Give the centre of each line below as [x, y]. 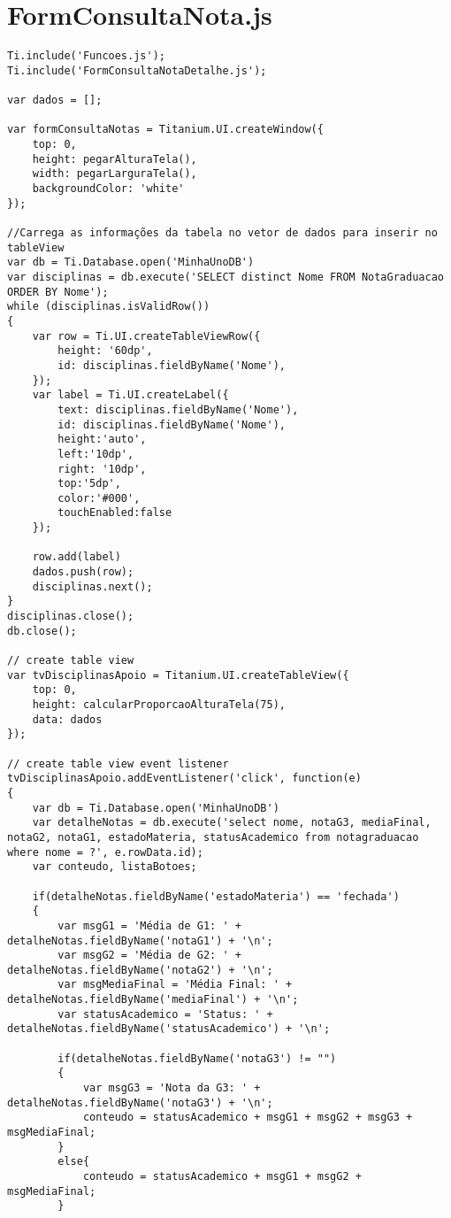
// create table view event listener [118, 763]
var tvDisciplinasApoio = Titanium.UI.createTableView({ [178, 675]
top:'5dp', [89, 484]
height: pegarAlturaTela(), [115, 159]
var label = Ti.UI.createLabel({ [130, 395]
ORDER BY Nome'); [58, 292]
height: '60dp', [105, 351]
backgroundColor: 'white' [108, 189]
